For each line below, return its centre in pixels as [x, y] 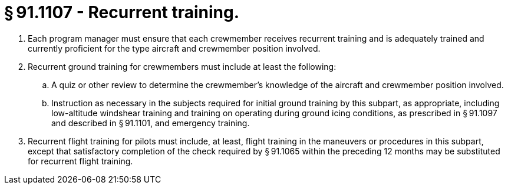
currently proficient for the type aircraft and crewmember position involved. [174, 48]
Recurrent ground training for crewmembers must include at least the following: [182, 66]
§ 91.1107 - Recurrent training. [122, 12]
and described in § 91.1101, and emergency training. [151, 123]
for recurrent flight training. [80, 161]
